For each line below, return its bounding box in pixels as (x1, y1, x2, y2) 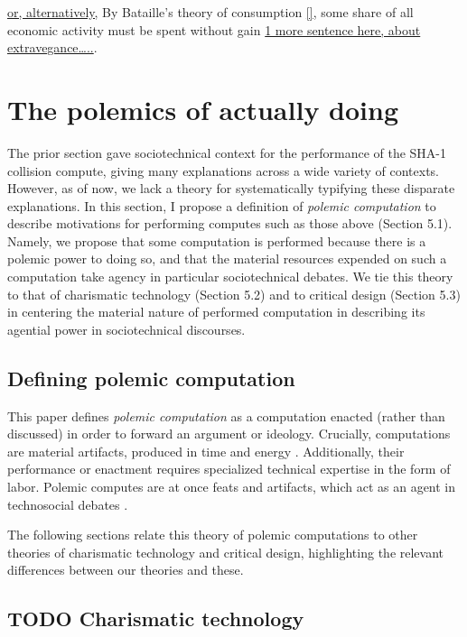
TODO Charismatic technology (7, 605, 304, 632)
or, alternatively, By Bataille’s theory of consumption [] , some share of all (7, 3, 414, 21)
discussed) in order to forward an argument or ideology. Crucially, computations (7, 424, 451, 443)
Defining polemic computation (7, 364, 295, 392)
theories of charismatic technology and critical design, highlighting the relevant (7, 542, 444, 561)
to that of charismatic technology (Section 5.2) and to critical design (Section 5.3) (7, 284, 461, 303)
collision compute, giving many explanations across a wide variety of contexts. (7, 161, 440, 180)
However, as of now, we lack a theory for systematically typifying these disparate (7, 179, 455, 198)
